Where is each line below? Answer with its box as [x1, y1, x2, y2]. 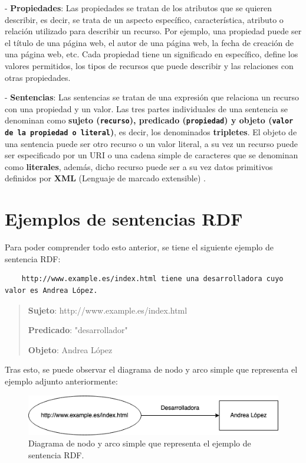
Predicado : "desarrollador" [28, 324, 128, 336]
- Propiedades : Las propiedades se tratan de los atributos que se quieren [5, 2, 272, 14]
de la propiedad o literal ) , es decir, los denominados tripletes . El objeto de [5, 126, 297, 138]
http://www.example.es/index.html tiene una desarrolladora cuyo [21, 275, 284, 283]
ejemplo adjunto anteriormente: [5, 374, 118, 387]
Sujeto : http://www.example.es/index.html [28, 304, 187, 316]
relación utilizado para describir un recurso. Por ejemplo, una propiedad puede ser [5, 25, 302, 37]
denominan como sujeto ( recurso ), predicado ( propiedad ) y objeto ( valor [5, 114, 294, 126]
